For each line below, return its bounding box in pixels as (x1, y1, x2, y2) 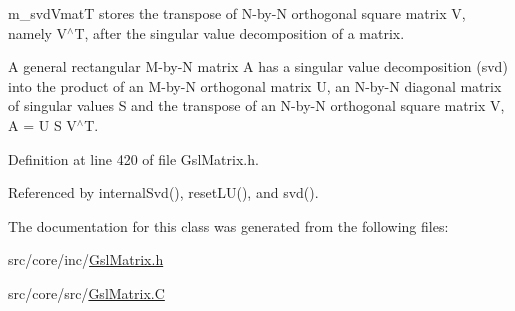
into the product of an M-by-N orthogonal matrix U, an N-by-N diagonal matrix (8, 75, 502, 96)
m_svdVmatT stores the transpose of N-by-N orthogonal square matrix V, (8, 3, 466, 23)
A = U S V (8, 114, 77, 135)
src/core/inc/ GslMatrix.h (8, 249, 164, 270)
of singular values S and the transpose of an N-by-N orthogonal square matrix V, (8, 95, 505, 116)
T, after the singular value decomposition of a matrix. (74, 22, 405, 43)
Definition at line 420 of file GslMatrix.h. (8, 148, 259, 169)
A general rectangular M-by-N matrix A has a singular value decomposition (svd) (8, 56, 508, 77)
